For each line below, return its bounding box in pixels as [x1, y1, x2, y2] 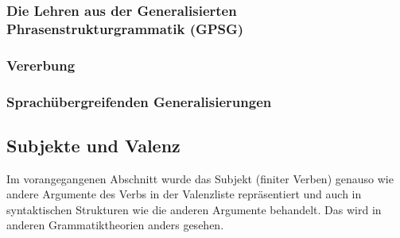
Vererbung [6, 55, 76, 75]
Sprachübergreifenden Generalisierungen [6, 91, 272, 111]
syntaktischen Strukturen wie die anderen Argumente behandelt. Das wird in [6, 201, 382, 217]
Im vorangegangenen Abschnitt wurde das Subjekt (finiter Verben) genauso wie [6, 170, 394, 186]
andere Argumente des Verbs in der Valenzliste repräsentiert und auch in [6, 186, 362, 202]
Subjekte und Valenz [6, 132, 181, 157]
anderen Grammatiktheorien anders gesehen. [6, 217, 224, 233]
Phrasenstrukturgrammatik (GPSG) [6, 18, 244, 38]
